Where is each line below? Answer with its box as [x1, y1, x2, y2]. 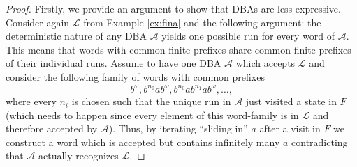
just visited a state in [245, 94, 337, 109]
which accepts [235, 56, 296, 70]
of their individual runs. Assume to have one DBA [6, 56, 221, 70]
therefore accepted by [6, 121, 98, 136]
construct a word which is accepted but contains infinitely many [6, 134, 280, 149]
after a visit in [259, 121, 321, 136]
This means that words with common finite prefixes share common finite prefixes [6, 42, 351, 56]
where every [6, 94, 57, 109]
